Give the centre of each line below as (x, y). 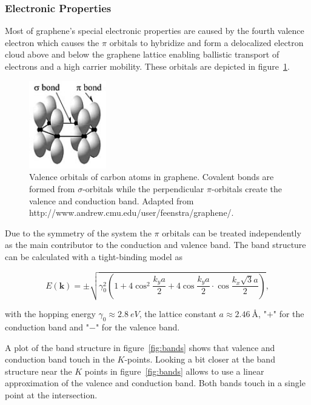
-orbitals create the (247, 188)
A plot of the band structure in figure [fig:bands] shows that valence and (140, 347)
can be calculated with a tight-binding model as (94, 256)
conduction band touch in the (60, 359)
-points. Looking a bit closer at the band (200, 359)
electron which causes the (52, 42)
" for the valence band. (138, 326)
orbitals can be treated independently (232, 233)
